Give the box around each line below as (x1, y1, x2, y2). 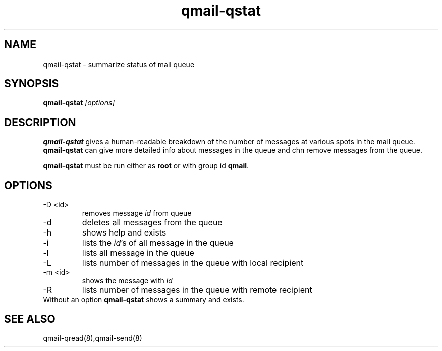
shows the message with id (82, 276, 173, 285)
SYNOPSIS (4, 77, 59, 90)
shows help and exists (82, 227, 167, 238)
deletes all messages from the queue (82, 217, 223, 228)
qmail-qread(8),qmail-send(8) (43, 333, 142, 342)
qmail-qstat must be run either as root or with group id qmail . (43, 161, 249, 170)
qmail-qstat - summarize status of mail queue (43, 60, 195, 69)
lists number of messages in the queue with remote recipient (82, 285, 312, 296)
